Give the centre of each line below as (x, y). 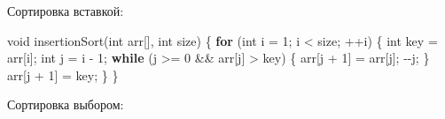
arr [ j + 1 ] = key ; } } (63, 74)
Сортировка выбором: (66, 104)
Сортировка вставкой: (66, 11)
